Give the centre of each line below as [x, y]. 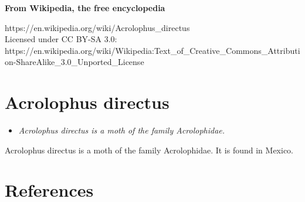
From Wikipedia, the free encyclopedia [85, 8]
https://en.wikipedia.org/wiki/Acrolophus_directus [97, 27]
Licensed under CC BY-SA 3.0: [61, 39]
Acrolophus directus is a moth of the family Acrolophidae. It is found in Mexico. [149, 150]
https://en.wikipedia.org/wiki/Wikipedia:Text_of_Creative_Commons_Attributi [152, 50]
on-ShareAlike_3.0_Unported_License [74, 62]
